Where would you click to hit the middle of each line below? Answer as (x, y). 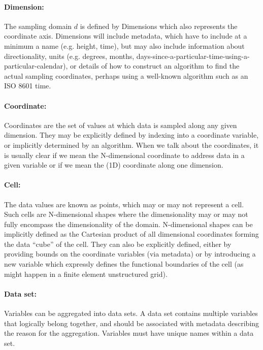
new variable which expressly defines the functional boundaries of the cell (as (124, 264)
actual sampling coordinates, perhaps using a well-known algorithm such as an (126, 75)
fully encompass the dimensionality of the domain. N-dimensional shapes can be (128, 224)
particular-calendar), (36, 66)
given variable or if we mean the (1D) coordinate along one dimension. (114, 165)
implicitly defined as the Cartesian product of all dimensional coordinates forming (131, 234)
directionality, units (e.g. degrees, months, (69, 56)
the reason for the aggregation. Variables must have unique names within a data (129, 333)
